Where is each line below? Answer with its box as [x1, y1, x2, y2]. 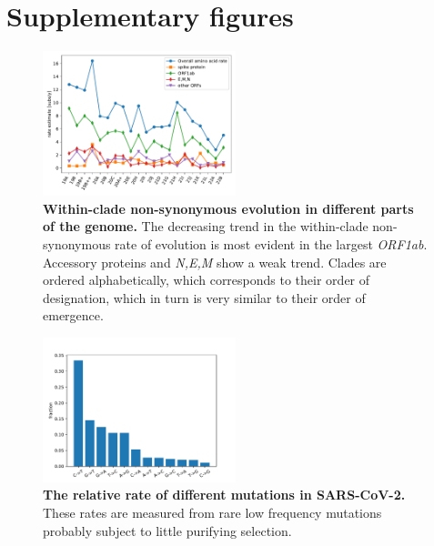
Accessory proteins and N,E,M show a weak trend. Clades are [43, 252, 387, 271]
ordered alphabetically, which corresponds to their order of [43, 270, 370, 289]
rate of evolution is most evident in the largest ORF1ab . [115, 234, 428, 253]
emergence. [43, 306, 104, 325]
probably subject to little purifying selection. [43, 521, 292, 540]
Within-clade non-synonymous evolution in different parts [43, 198, 414, 217]
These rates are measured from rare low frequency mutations [43, 503, 382, 522]
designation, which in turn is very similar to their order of [43, 288, 366, 307]
